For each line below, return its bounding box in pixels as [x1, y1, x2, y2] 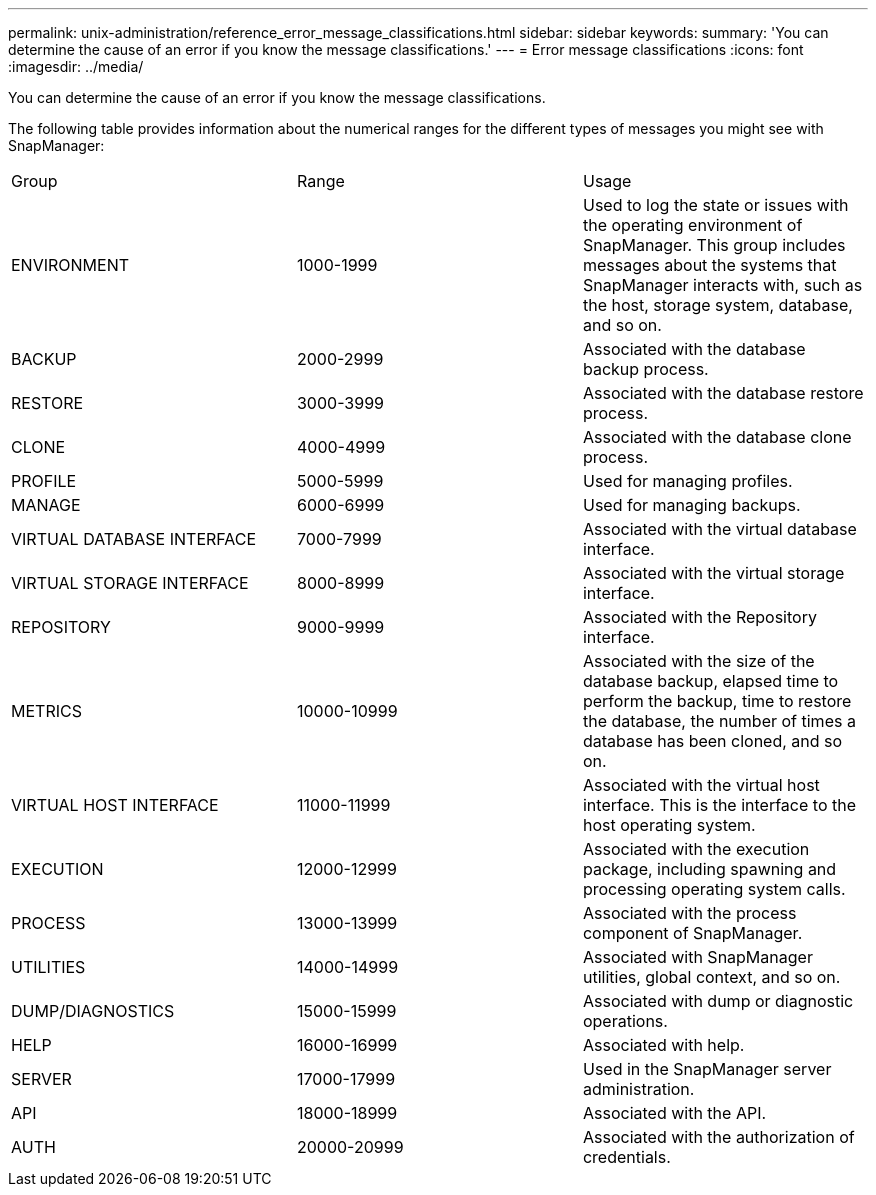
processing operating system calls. [582, 879, 846, 899]
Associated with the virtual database [582, 519, 857, 539]
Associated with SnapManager [582, 947, 813, 967]
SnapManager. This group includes [582, 235, 846, 255]
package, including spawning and [582, 859, 837, 879]
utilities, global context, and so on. [582, 967, 841, 987]
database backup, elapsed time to [582, 671, 839, 691]
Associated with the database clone [582, 427, 852, 447]
